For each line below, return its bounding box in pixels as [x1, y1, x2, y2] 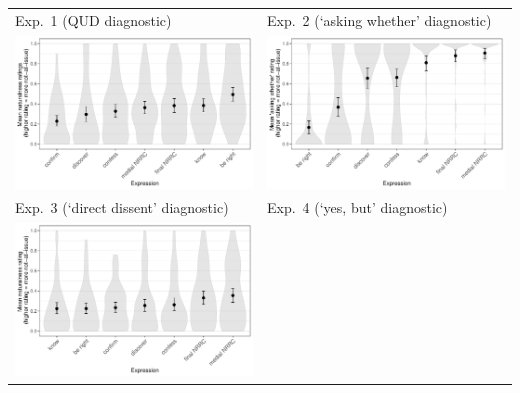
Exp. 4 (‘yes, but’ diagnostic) [267, 197, 448, 218]
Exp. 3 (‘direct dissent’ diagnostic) [15, 197, 229, 218]
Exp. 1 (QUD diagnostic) [15, 9, 172, 30]
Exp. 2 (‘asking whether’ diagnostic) [267, 9, 492, 30]
